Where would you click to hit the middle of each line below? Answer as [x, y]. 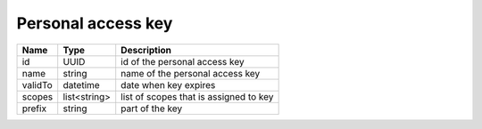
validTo [37, 85]
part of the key [152, 109]
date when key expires [168, 85]
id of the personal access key [183, 61]
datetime [81, 85]
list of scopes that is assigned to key [197, 96]
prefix [34, 109]
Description [146, 50]
